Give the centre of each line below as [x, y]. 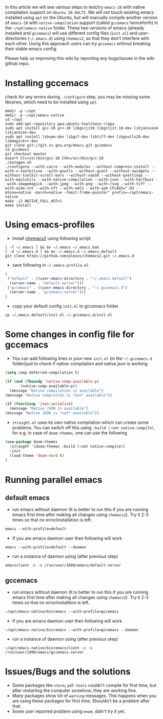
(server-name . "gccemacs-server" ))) [48, 292]
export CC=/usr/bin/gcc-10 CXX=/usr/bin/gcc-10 [54, 158]
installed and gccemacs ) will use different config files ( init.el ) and [71, 33]
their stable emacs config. [31, 49]
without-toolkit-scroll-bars [35, 175]
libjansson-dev [20, 132]
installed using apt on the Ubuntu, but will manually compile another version [81, 17]
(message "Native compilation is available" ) [57, 391]
